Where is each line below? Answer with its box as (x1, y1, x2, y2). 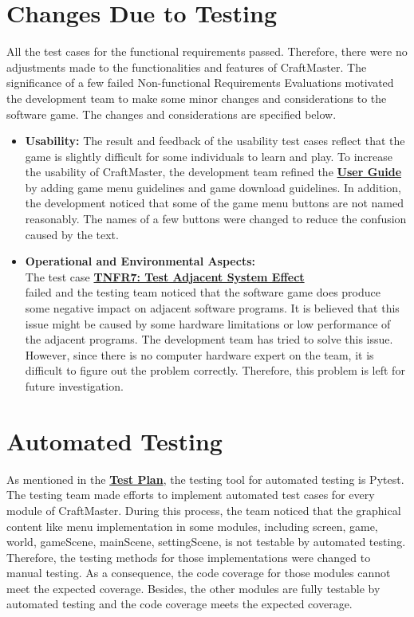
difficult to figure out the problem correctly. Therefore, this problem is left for (25, 362, 405, 379)
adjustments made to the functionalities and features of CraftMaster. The (6, 58, 367, 75)
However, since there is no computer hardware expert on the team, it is (25, 346, 374, 363)
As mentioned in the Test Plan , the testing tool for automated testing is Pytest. (6, 470, 404, 487)
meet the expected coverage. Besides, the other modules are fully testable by (6, 580, 380, 596)
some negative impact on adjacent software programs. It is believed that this (25, 300, 400, 316)
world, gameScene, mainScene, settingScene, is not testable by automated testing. (6, 533, 406, 550)
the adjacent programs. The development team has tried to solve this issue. (25, 331, 393, 348)
